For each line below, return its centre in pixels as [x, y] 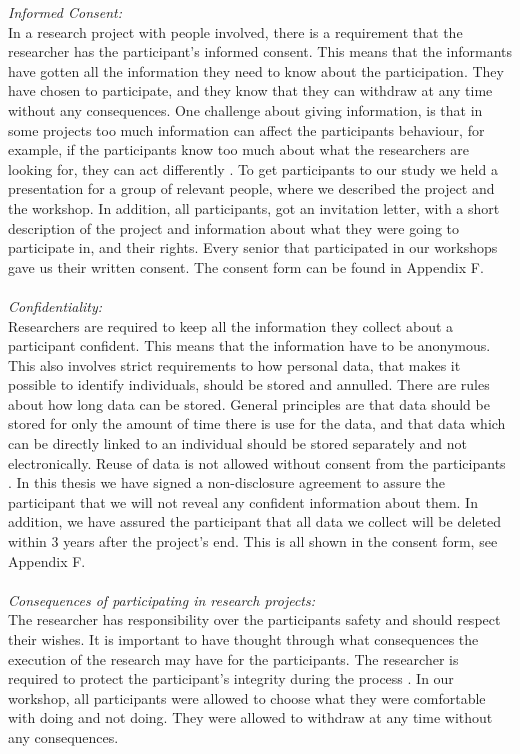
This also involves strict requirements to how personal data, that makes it [234, 364]
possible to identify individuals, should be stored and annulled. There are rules [249, 384]
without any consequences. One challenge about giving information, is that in [245, 109]
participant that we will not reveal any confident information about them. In [243, 501]
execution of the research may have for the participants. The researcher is [233, 658]
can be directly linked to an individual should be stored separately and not [237, 443]
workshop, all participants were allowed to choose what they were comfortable [247, 697]
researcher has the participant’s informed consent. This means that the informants [260, 51]
